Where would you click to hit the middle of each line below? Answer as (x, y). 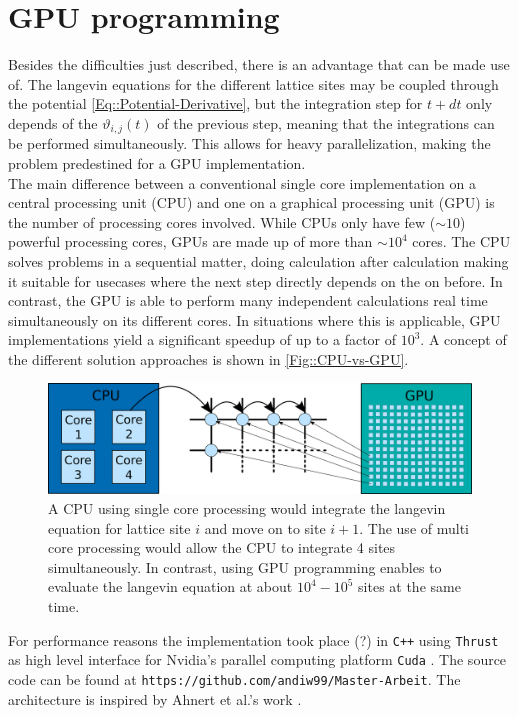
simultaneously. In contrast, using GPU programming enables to (245, 566)
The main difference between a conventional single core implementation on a (242, 182)
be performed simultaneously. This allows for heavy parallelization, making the (249, 143)
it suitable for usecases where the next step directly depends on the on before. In (255, 280)
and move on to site (265, 527)
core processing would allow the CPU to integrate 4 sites (222, 547)
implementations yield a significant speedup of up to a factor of (202, 339)
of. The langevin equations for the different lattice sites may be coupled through (253, 83)
